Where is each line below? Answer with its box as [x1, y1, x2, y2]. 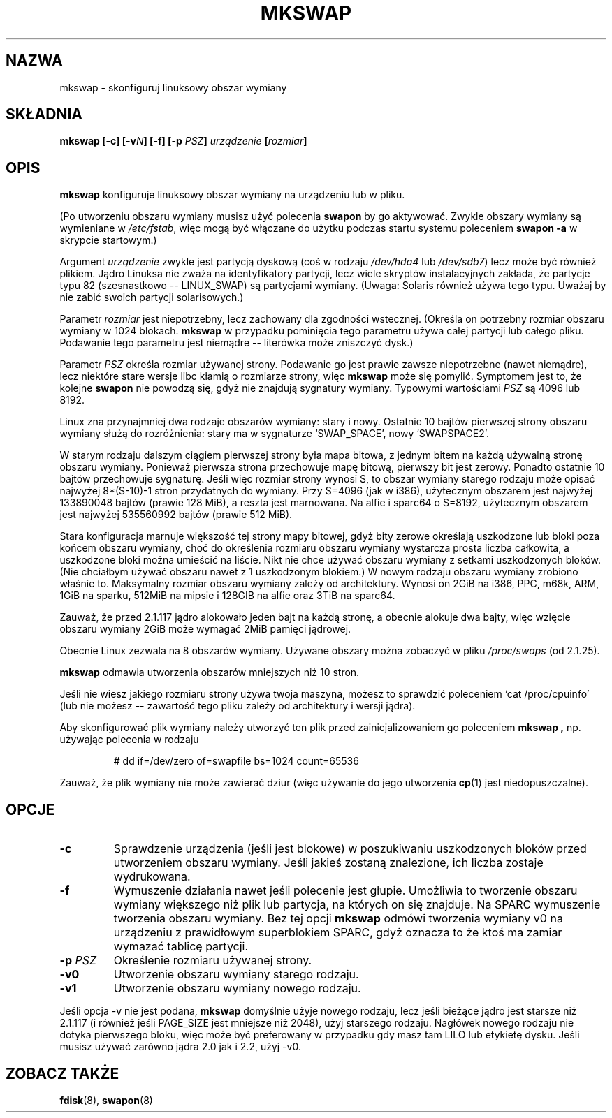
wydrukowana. [113, 869, 191, 884]
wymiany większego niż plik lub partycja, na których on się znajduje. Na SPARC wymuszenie [113, 897, 601, 912]
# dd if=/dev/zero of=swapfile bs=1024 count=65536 [113, 755, 359, 767]
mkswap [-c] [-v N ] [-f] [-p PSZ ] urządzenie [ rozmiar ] [59, 135, 307, 147]
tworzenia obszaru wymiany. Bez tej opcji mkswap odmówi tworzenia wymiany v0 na [113, 911, 563, 926]
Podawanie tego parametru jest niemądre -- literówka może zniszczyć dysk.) [59, 337, 414, 349]
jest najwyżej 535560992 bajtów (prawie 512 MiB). [59, 508, 293, 521]
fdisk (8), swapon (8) [59, 1094, 153, 1106]
